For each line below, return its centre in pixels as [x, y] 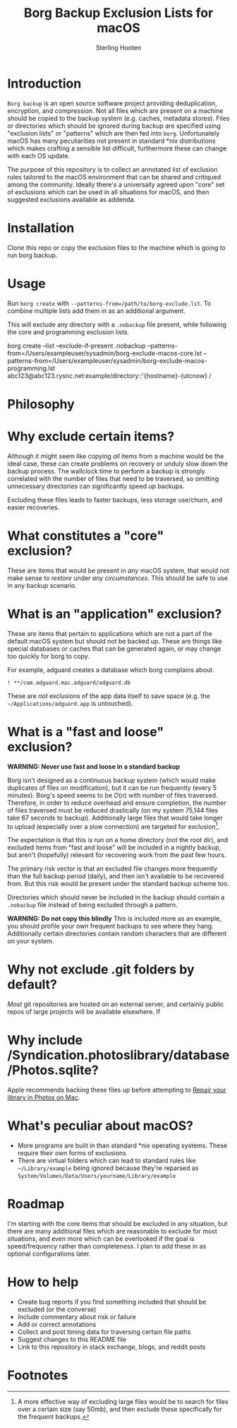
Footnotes [38, 1375]
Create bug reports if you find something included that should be [112, 1302]
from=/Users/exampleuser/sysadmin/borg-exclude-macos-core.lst [105, 353]
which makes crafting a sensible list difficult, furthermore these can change [117, 148]
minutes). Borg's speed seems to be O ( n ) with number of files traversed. [113, 795]
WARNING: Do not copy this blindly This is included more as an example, [115, 919]
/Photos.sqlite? [53, 1070]
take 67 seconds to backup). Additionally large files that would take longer [115, 818]
